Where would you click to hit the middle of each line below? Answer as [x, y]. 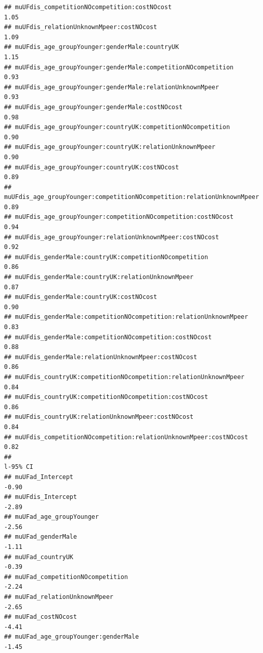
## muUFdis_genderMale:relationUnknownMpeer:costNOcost [101, 357]
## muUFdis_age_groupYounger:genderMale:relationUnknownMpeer [112, 87]
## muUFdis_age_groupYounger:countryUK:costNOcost [92, 167]
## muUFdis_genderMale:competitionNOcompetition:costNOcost [108, 337]
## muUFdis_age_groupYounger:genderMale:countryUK [92, 47]
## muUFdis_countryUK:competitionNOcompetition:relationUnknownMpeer [124, 377]
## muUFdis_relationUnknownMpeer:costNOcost [81, 27]
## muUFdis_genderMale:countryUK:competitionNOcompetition [106, 257]
